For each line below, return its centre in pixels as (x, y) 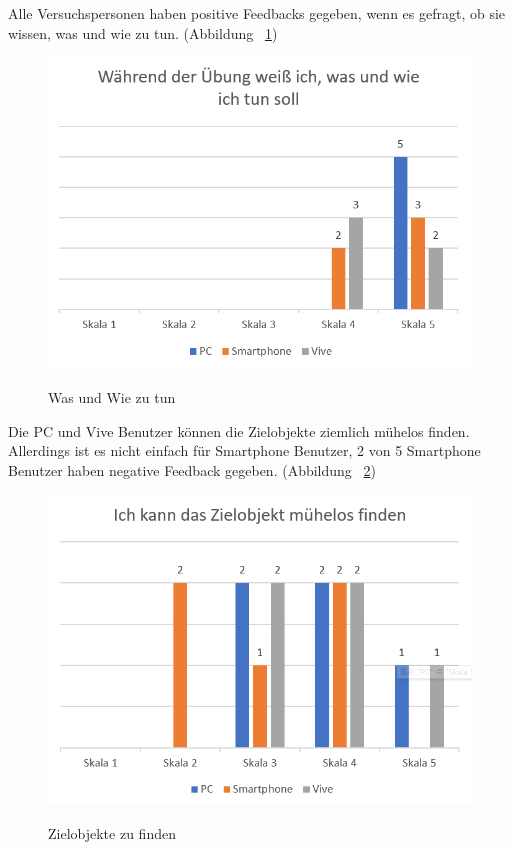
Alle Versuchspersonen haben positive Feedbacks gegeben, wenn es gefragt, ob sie (257, 13)
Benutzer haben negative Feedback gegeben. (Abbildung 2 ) (192, 469)
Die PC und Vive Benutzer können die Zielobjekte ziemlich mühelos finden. (239, 430)
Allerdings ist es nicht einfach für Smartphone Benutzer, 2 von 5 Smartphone (244, 450)
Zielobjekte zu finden (112, 833)
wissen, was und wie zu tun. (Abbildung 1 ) (143, 32)
